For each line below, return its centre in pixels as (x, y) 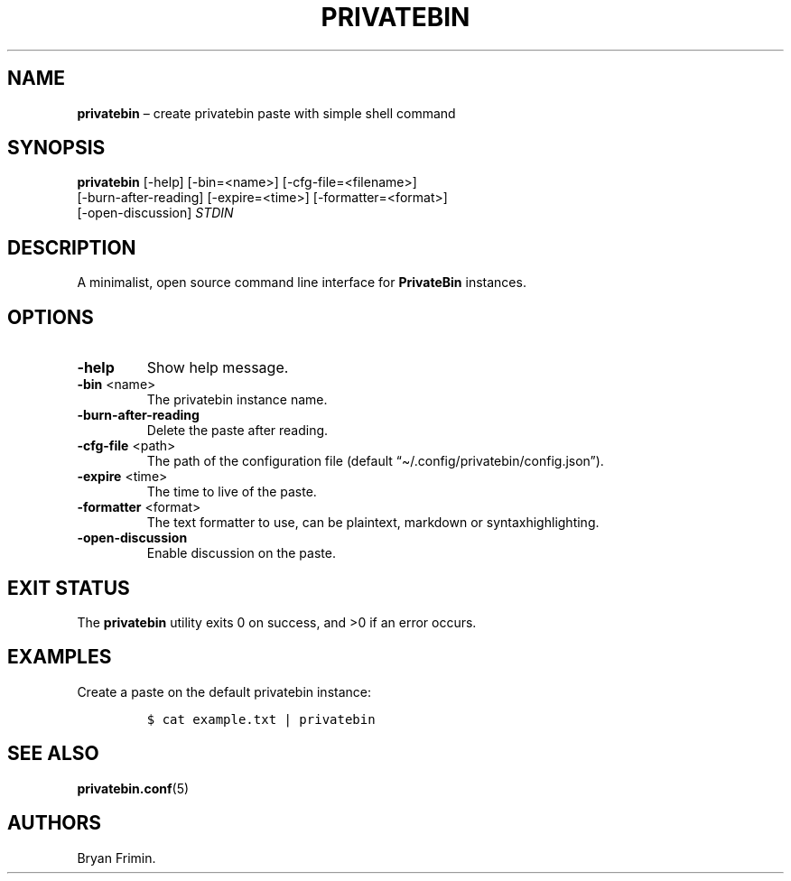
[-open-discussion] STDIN (155, 213)
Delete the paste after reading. (237, 431)
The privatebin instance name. (237, 400)
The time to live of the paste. (232, 492)
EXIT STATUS (69, 588)
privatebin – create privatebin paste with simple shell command (266, 113)
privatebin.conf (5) (133, 788)
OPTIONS (51, 317)
